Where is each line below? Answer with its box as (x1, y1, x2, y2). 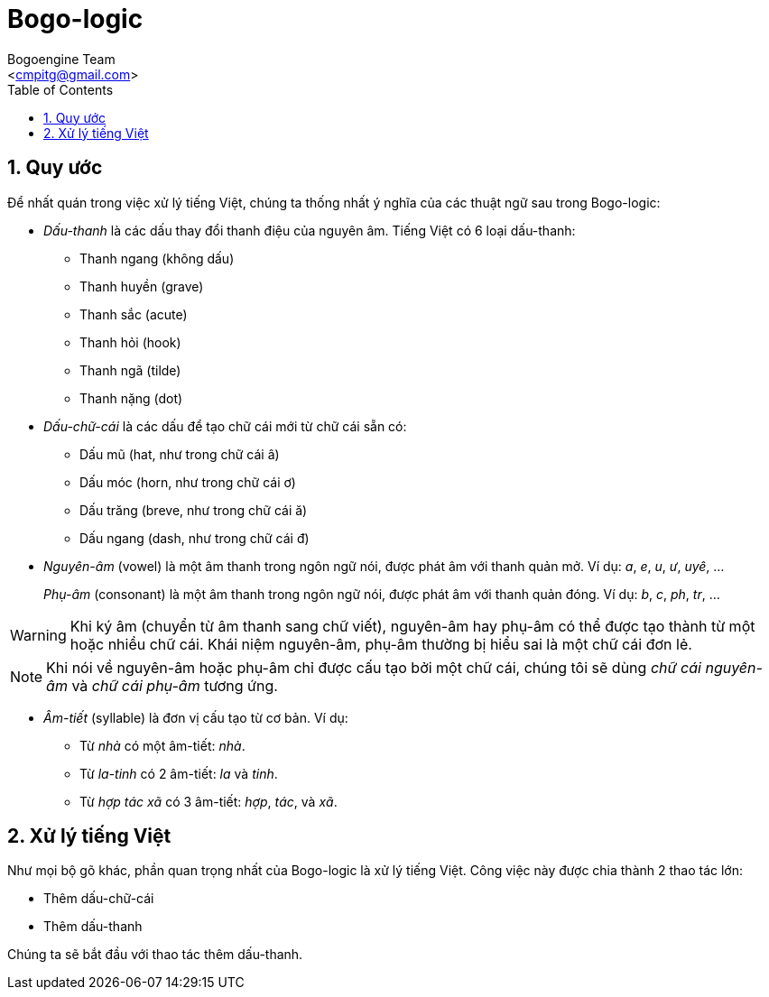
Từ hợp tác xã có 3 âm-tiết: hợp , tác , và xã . (79, 793, 338, 809)
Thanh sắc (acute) (79, 306, 188, 322)
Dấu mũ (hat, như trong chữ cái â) (79, 446, 280, 462)
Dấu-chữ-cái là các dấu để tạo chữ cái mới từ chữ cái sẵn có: (43, 418, 407, 434)
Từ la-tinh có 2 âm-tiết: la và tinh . (79, 765, 278, 781)
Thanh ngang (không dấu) (79, 250, 235, 266)
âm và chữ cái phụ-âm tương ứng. (46, 676, 278, 695)
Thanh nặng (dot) (79, 390, 183, 406)
